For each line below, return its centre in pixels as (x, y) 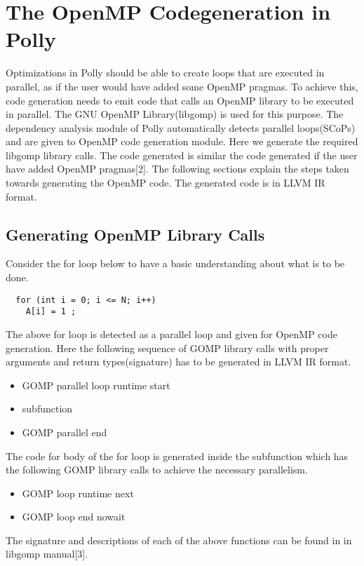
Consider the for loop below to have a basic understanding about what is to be (175, 263)
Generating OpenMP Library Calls (135, 234)
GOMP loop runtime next (78, 493)
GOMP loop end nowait (74, 517)
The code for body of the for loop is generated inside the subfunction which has (177, 456)
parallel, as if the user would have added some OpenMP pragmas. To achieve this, (182, 86)
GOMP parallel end (65, 432)
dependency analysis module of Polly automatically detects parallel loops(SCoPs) (181, 127)
